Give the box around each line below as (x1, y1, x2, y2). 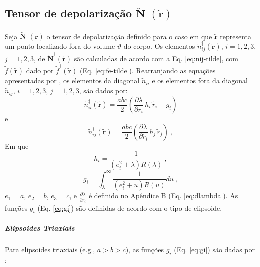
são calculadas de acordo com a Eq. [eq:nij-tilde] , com (74, 53, 238, 64)
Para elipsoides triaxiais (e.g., (5, 244, 95, 254)
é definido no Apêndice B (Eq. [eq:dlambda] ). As (88, 190, 238, 201)
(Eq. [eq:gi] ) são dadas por (174, 244, 255, 254)
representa (220, 31, 252, 41)
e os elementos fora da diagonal (152, 75, 248, 85)
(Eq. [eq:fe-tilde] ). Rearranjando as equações (79, 65, 216, 75)
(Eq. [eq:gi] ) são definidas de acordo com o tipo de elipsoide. (37, 202, 222, 213)
